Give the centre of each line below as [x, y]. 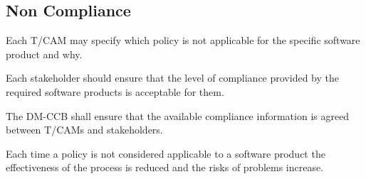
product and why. [44, 54]
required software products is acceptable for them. [115, 91]
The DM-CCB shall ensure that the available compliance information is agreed [178, 115]
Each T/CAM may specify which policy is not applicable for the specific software [183, 40]
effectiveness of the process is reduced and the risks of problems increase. [165, 167]
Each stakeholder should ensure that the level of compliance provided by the [172, 78]
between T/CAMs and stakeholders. [84, 130]
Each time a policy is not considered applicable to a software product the [166, 153]
